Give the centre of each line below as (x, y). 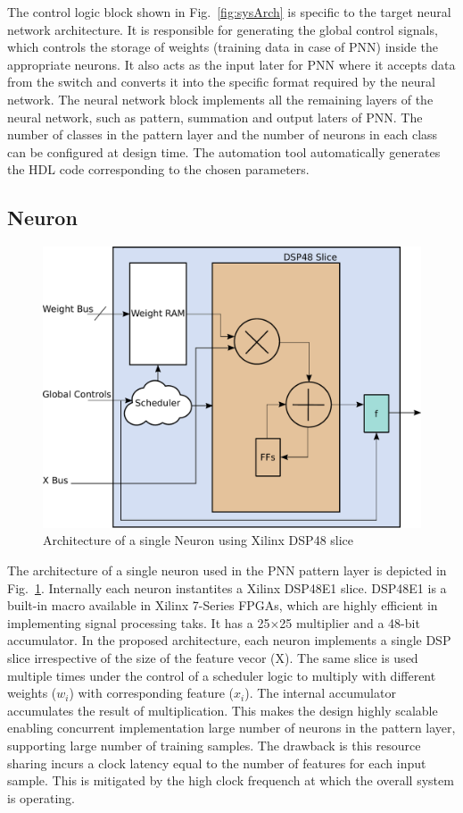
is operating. (41, 797)
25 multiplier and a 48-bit (350, 622)
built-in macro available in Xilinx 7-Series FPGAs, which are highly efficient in (223, 605)
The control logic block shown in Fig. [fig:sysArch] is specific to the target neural (229, 12)
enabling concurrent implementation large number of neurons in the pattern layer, (231, 728)
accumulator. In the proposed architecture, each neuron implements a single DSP (229, 640)
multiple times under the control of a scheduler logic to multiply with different (222, 675)
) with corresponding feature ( (152, 693)
